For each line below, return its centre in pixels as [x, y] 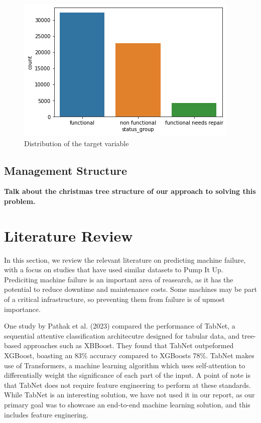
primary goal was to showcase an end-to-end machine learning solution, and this [127, 405]
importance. [22, 309]
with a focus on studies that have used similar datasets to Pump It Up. [114, 270]
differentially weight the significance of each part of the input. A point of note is [127, 375]
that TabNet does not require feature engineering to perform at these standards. [127, 385]
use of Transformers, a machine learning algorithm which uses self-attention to [125, 365]
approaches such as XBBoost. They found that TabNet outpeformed [128, 345]
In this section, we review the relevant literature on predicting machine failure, [125, 259]
